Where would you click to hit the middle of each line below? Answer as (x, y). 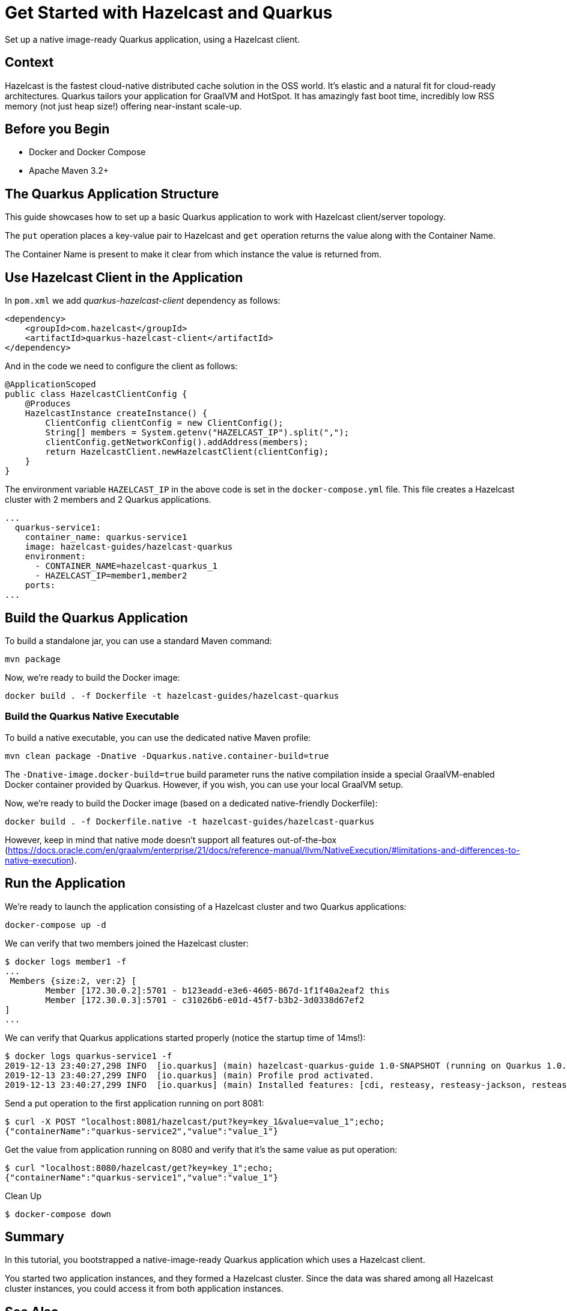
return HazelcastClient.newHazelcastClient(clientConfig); (187, 452)
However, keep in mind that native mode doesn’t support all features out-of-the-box (171, 840)
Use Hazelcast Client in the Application (124, 277)
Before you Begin (57, 129)
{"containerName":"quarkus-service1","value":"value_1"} (142, 1177)
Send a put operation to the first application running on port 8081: (135, 1103)
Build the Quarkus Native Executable (92, 717)
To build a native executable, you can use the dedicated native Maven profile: (158, 737)
